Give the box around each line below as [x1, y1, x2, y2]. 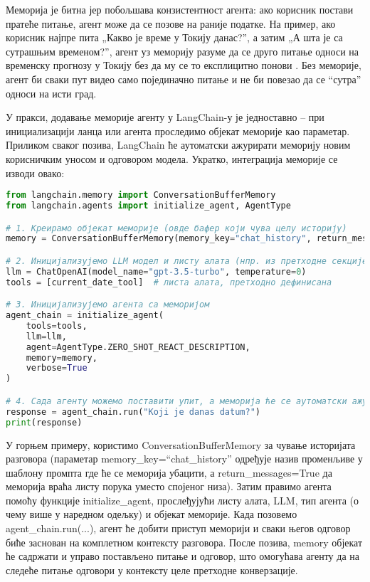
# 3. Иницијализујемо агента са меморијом [6, 300, 210, 310]
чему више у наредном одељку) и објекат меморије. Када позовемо [6, 507, 297, 522]
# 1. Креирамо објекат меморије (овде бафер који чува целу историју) [6, 223, 347, 233]
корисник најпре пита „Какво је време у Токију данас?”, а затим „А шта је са [6, 30, 343, 45]
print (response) [6, 417, 83, 428]
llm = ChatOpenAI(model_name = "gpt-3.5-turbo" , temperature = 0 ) [6, 266, 307, 277]
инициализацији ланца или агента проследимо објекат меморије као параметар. [6, 123, 350, 138]
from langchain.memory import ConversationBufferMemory [6, 190, 276, 201]
